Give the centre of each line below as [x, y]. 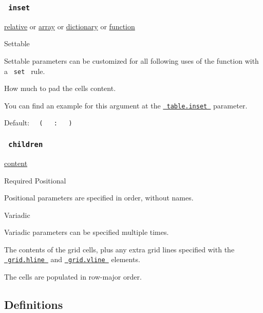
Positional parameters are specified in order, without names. [99, 198]
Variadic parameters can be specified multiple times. [87, 232]
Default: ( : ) [38, 123]
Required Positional [35, 180]
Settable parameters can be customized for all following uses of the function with [131, 60]
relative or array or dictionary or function [70, 26]
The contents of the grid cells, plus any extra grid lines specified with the [119, 249]
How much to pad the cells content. [60, 88]
